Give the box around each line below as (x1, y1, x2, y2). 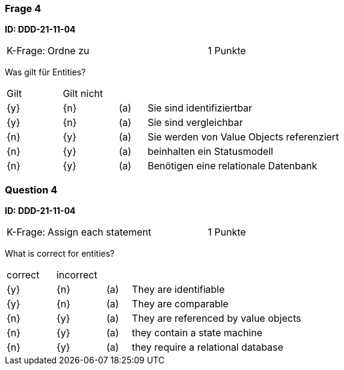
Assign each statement (48, 226, 152, 239)
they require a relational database (132, 341, 284, 354)
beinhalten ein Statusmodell (147, 145, 274, 158)
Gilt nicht (63, 87, 103, 100)
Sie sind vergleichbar (147, 116, 243, 129)
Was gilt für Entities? (5, 67, 86, 78)
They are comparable (132, 298, 229, 310)
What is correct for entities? (5, 248, 115, 259)
